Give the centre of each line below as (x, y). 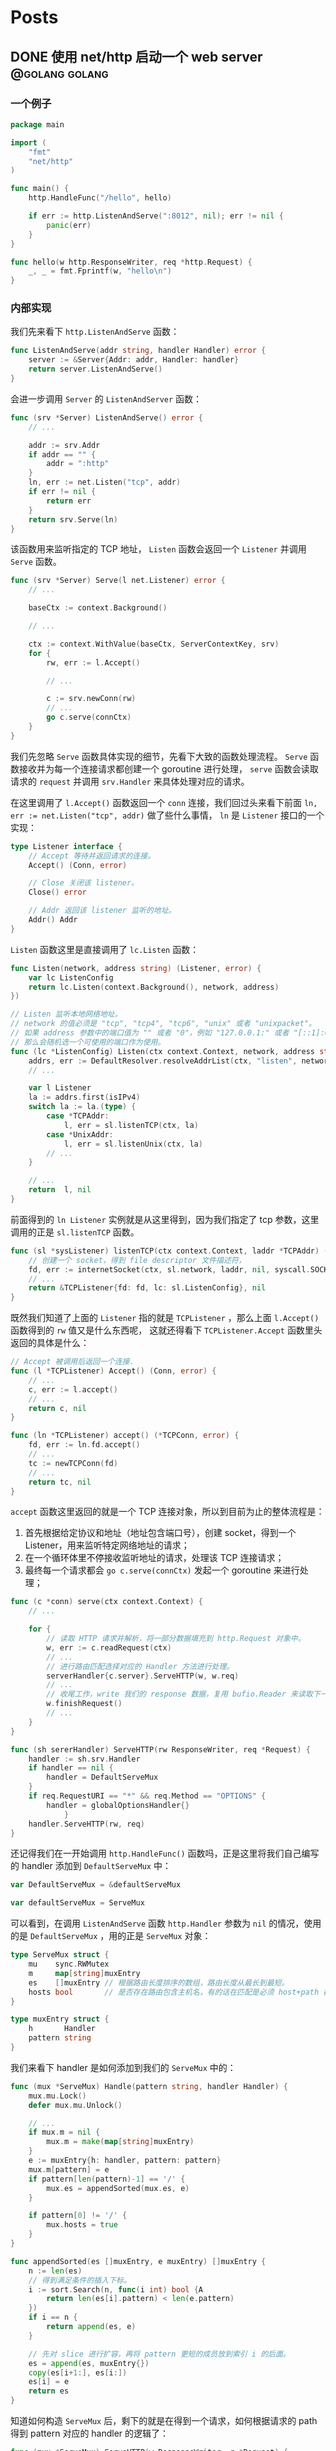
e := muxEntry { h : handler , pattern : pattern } (125, 2161)
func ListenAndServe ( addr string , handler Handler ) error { (138, 351)
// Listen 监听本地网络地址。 (66, 1014)
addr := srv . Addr (64, 445)
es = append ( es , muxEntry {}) (89, 2363)
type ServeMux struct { (60, 1955)
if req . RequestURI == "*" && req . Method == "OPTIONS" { (147, 1796)
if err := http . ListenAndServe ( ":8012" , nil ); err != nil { (156, 216)
